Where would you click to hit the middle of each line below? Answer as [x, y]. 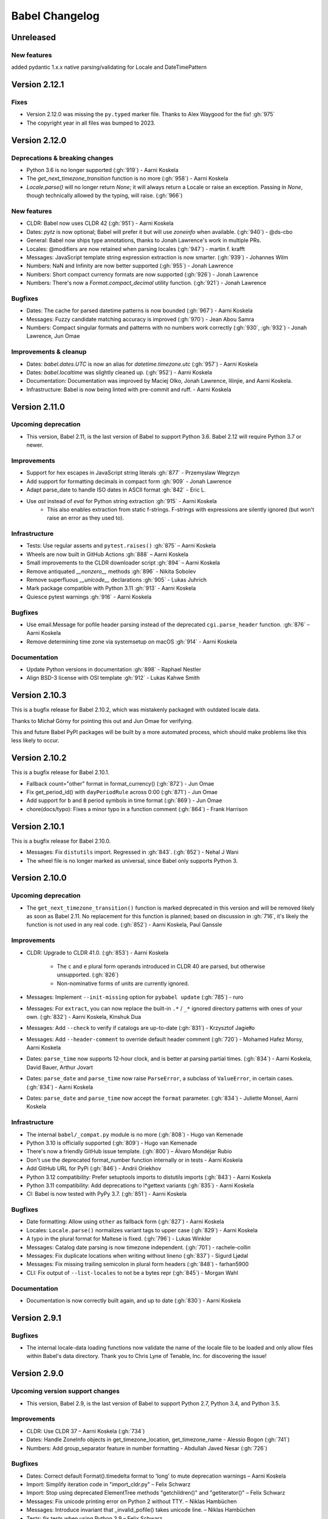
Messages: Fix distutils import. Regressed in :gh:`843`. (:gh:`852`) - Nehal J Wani [133, 852]
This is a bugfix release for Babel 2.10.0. [61, 841]
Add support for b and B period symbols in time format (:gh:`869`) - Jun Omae [124, 801]
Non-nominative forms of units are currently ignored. [123, 983]
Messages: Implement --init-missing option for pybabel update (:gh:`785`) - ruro [135, 997]
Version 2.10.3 [39, 695]
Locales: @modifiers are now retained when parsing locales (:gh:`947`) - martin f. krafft [136, 249]
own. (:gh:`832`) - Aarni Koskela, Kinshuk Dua [84, 1017]
